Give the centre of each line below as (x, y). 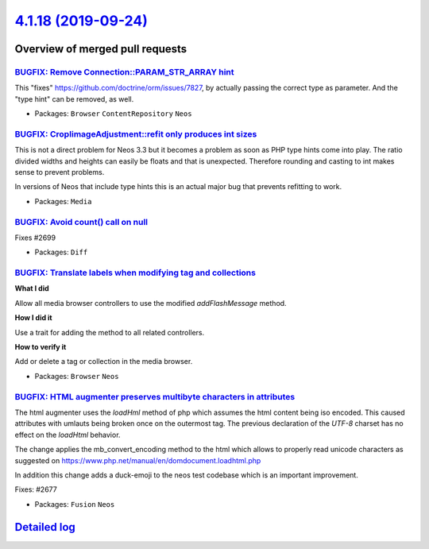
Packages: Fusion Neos (75, 504)
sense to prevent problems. (60, 172)
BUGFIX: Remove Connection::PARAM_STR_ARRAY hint (124, 72)
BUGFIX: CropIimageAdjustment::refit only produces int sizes (136, 133)
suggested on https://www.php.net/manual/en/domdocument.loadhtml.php (138, 460)
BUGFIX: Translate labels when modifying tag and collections (135, 273)
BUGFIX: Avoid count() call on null (81, 222)
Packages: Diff (61, 252)
